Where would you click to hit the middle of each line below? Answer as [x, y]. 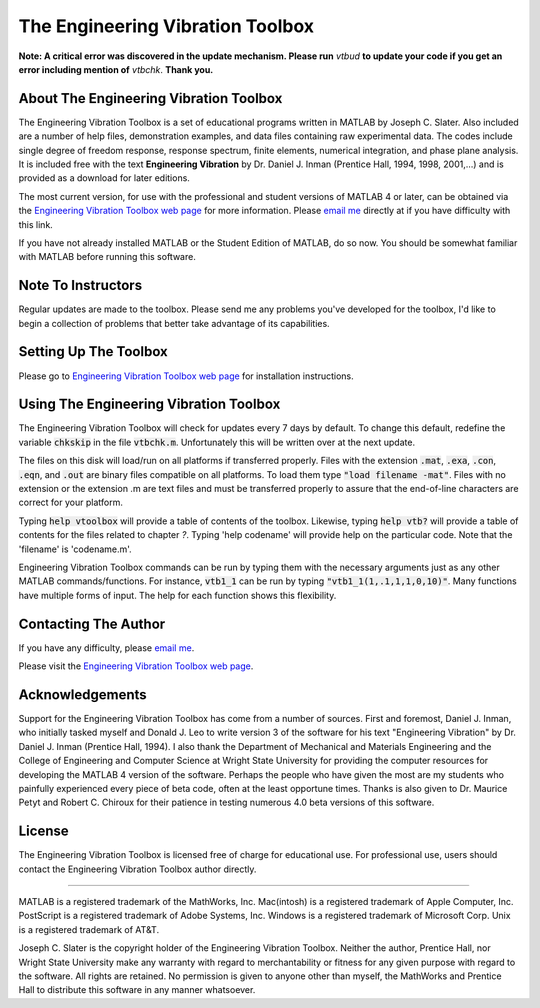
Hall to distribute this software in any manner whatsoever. [137, 990]
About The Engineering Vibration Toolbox [150, 98]
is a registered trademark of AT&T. [89, 929]
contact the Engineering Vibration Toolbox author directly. [137, 869]
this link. [36, 224]
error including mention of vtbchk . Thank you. [116, 69]
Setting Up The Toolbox [93, 351]
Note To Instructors [80, 285]
